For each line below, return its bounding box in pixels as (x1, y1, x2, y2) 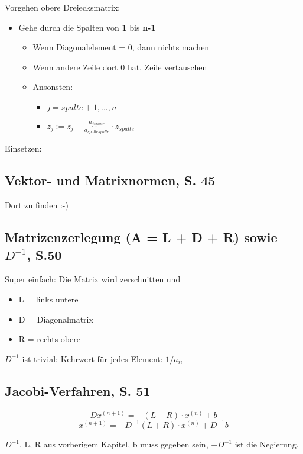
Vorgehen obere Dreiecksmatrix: (5, 1, 120, 13)
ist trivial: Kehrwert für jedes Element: (22, 352, 163, 365)
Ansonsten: (32, 81, 73, 93)
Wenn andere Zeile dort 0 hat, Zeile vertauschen (32, 60, 207, 73)
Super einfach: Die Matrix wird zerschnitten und (5, 273, 181, 285)
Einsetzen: (5, 142, 42, 154)
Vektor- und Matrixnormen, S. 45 (5, 171, 216, 189)
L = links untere (18, 293, 79, 305)
